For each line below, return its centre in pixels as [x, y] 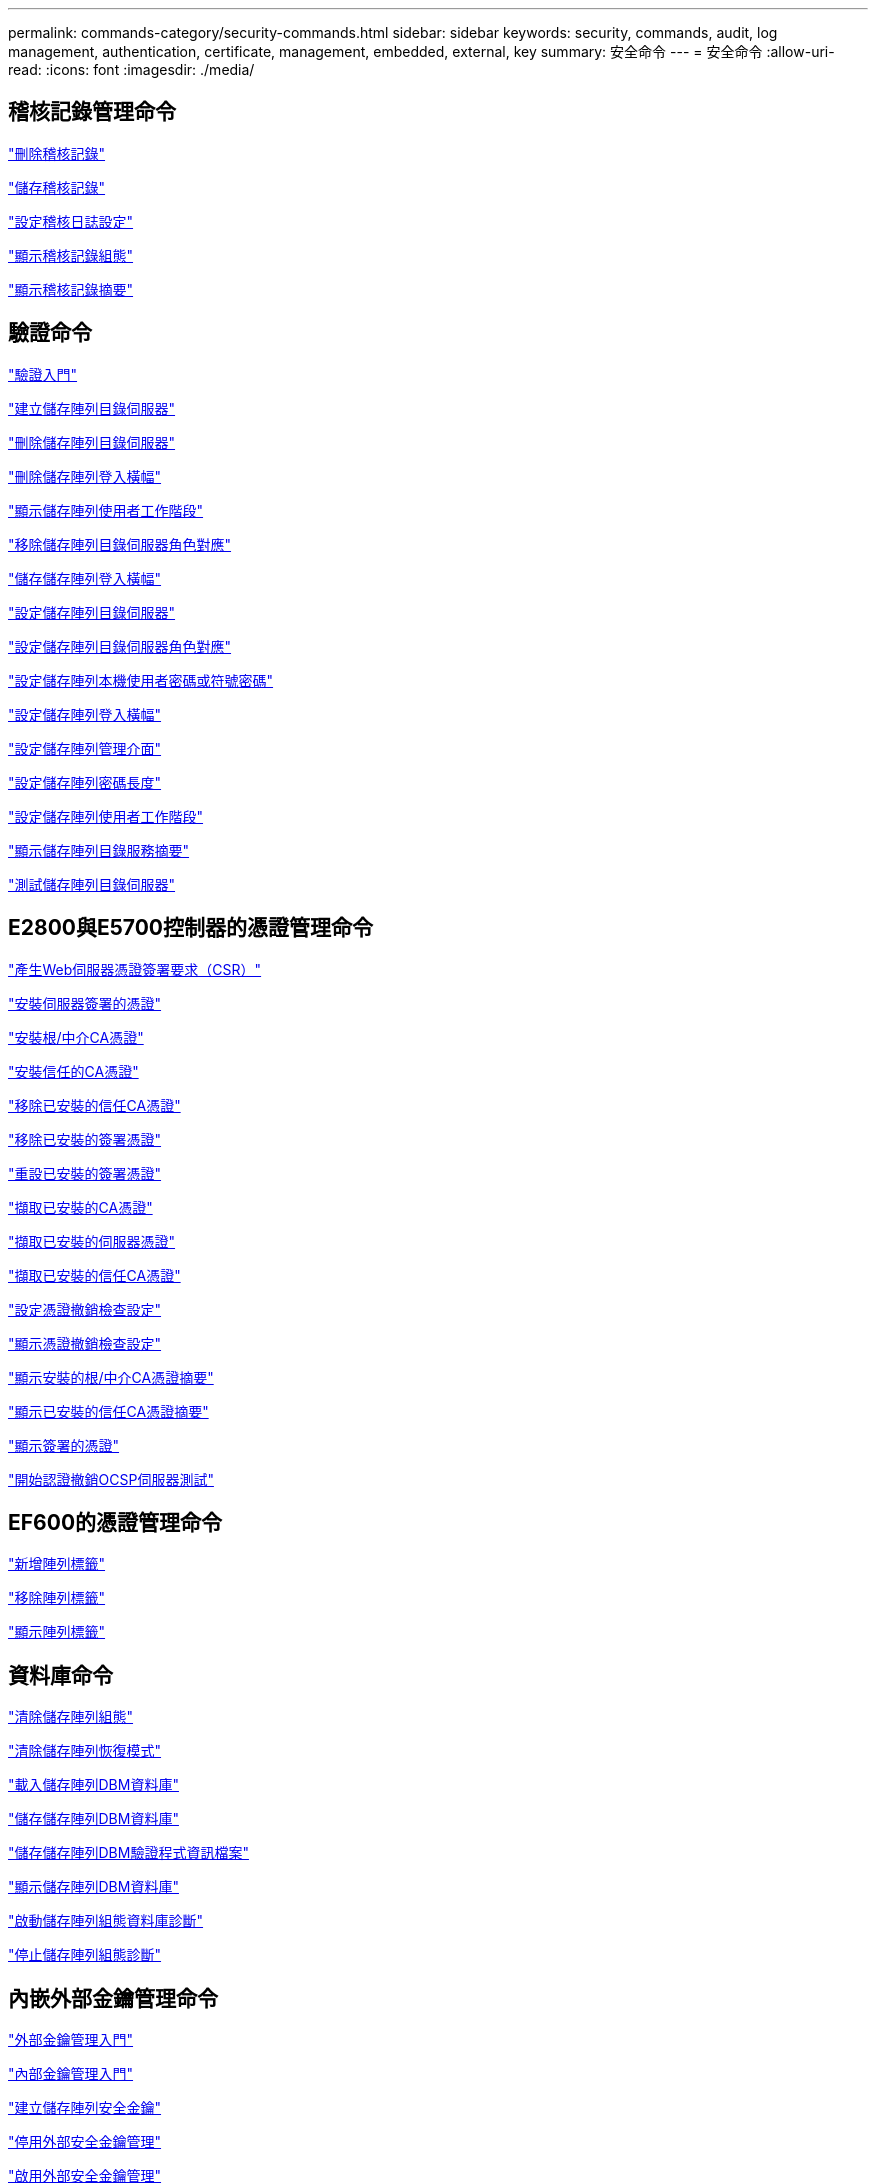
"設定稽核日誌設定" [71, 221]
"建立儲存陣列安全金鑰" [85, 2108]
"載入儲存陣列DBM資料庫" [93, 1785]
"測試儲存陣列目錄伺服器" [92, 884]
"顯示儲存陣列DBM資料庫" [93, 1887]
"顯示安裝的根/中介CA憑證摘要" [111, 1377]
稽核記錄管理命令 [92, 112]
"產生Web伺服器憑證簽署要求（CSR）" [135, 969]
